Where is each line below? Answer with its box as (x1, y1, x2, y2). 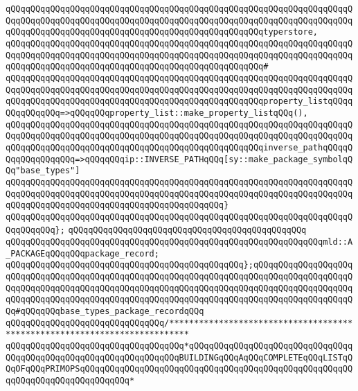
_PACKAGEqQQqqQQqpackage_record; (6, 248, 159, 259)
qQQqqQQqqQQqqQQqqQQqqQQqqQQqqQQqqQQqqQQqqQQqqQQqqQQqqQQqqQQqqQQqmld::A (6, 237, 353, 247)
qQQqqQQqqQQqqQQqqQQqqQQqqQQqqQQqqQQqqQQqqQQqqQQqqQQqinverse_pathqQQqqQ (6, 142, 353, 153)
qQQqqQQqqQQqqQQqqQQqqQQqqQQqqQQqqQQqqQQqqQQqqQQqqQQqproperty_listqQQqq (6, 96, 353, 107)
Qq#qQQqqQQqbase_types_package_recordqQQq (6, 306, 204, 317)
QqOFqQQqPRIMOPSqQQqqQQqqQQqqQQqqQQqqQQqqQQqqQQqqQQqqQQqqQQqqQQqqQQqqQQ (6, 364, 353, 374)
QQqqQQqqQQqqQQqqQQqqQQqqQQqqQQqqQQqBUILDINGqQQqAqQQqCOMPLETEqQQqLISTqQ (6, 352, 353, 363)
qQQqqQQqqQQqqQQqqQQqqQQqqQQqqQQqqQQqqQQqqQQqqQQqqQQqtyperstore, (6, 27, 319, 37)
